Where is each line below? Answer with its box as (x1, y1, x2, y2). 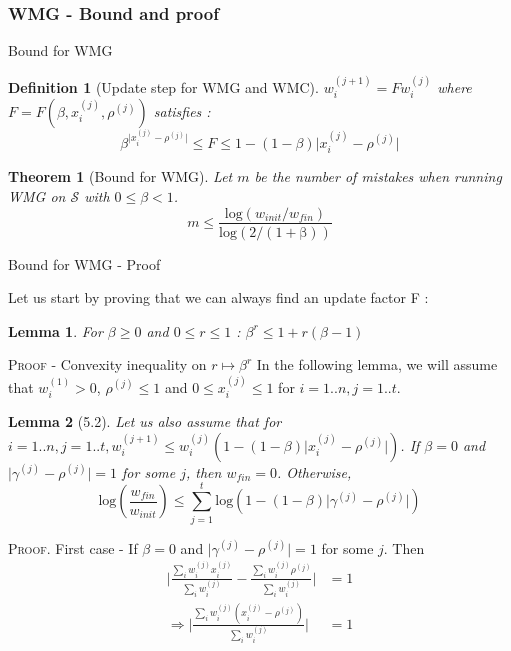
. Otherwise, (276, 461, 352, 482)
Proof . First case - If (8, 537, 138, 558)
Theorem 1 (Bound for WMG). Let (8, 166, 233, 187)
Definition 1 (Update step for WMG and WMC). (8, 76, 319, 97)
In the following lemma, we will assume (256, 354, 498, 375)
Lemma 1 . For (8, 320, 103, 341)
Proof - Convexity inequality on (8, 354, 207, 375)
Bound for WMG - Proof (8, 253, 161, 274)
